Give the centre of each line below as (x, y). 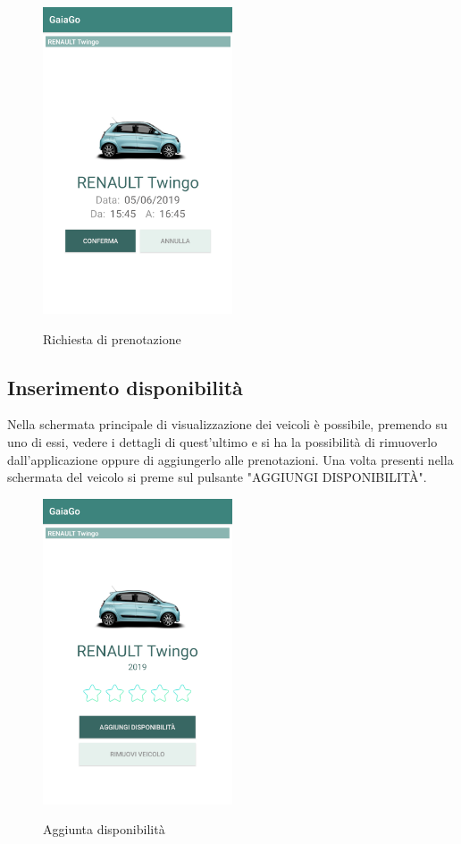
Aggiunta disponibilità (104, 829)
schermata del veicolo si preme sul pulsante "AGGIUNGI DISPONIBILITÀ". (217, 477)
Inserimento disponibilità (125, 387)
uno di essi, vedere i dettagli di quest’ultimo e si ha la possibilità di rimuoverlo (222, 442)
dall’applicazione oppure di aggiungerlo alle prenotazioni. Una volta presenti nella (230, 459)
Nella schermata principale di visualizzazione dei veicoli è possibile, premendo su (227, 424)
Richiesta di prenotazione (112, 338)
